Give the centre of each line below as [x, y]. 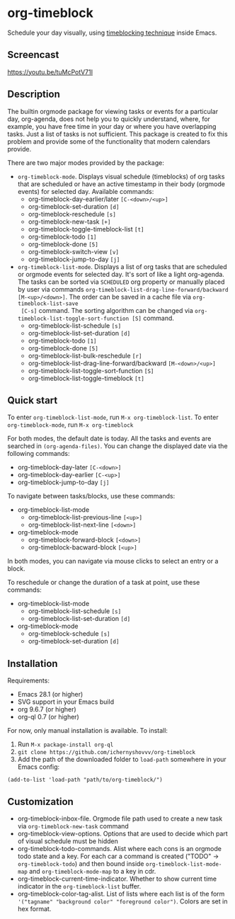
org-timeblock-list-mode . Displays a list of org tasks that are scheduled [122, 266]
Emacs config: [39, 767]
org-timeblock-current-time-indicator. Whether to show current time [117, 879]
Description [34, 95]
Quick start [33, 400]
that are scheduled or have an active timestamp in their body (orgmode [121, 184]
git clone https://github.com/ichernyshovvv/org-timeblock [107, 753]
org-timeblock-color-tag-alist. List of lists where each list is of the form [121, 894]
